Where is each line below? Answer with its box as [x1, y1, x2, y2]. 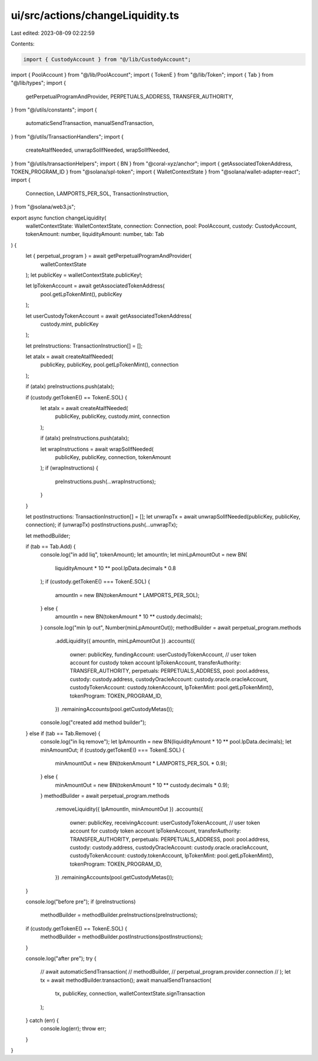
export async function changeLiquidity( [11, 214, 107, 221]
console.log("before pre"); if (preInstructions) [25, 898, 136, 905]
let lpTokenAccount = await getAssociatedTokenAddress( [25, 282, 165, 289]
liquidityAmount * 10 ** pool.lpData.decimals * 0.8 [55, 564, 176, 572]
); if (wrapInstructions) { [40, 464, 98, 471]
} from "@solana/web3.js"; [11, 204, 76, 211]
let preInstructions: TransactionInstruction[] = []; [25, 342, 143, 349]
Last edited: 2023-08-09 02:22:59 [11, 30, 95, 37]
